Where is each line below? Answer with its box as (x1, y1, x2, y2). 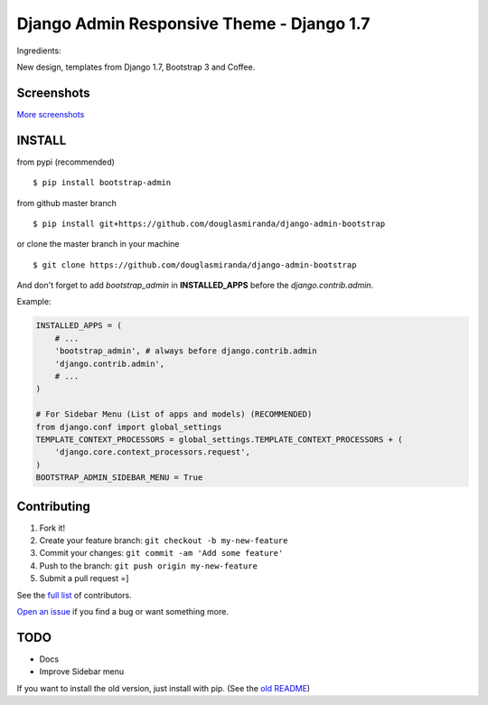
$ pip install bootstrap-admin (33, 177, 172, 188)
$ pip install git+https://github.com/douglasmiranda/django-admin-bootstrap (33, 218, 386, 229)
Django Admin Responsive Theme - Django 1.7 (16, 14, 371, 33)
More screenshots (16, 108, 85, 119)
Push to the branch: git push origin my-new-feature (39, 560, 258, 571)
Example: (16, 296, 52, 307)
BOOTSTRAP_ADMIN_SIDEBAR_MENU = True (35, 473, 203, 483)
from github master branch (16, 197, 117, 208)
